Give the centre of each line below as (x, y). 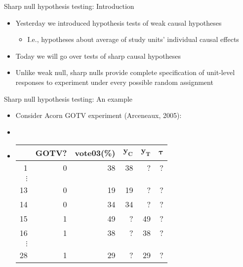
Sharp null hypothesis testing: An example (68, 98)
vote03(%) (95, 153)
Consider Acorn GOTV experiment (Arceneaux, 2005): (99, 115)
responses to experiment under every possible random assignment (114, 82)
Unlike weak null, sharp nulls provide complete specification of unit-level (125, 72)
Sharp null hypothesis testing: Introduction (69, 6)
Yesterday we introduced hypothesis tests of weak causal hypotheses (119, 22)
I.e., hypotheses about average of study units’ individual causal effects (133, 39)
